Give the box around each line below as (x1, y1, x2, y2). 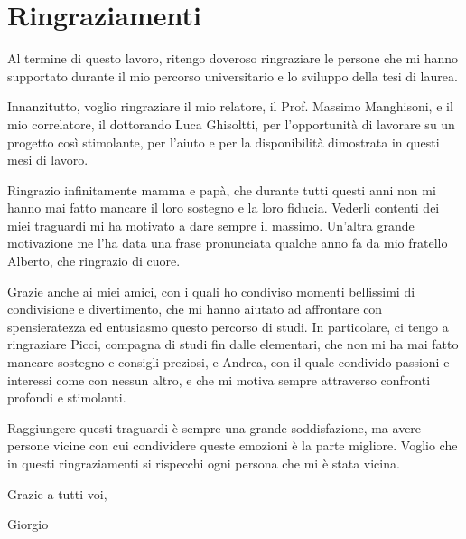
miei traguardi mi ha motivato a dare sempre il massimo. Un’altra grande (7, 215, 415, 234)
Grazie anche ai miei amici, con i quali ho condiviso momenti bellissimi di (7, 281, 415, 300)
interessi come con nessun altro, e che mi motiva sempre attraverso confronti (7, 370, 431, 389)
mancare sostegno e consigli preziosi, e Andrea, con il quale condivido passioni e (7, 353, 450, 372)
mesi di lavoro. (7, 150, 89, 169)
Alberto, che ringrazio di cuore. (7, 251, 181, 270)
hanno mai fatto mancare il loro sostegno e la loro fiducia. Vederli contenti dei (7, 198, 440, 217)
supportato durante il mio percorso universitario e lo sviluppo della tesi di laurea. (7, 66, 458, 85)
